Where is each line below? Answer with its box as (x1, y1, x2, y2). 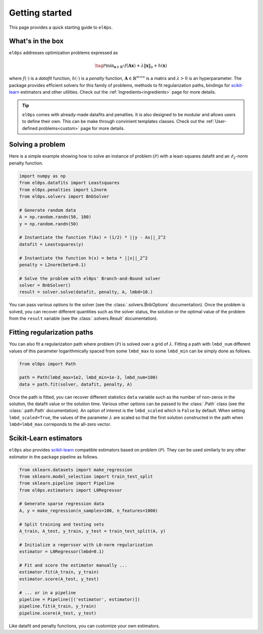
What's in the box (9, 37, 64, 45)
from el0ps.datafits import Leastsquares (19, 180, 120, 185)
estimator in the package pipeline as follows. (9, 454, 99, 460)
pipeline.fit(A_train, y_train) (19, 603, 97, 609)
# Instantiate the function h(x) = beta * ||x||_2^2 (19, 255, 148, 261)
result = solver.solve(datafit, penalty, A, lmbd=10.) (19, 289, 153, 295)
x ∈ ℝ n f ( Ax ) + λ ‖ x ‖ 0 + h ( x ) (113, 62, 168, 69)
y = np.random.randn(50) (19, 221, 79, 226)
